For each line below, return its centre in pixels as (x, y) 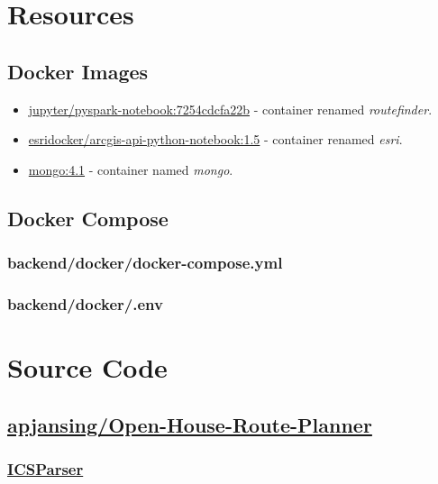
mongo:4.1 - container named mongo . (131, 169)
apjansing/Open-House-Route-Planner (190, 424)
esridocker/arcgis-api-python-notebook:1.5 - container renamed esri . (215, 139)
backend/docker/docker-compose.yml (145, 263)
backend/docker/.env (85, 303)
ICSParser (46, 468)
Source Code (87, 367)
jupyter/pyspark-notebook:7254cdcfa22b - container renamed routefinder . (230, 109)
